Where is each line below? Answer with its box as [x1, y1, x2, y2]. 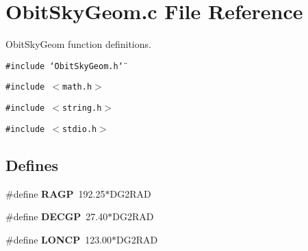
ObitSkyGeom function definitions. [5, 37, 151, 51]
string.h [62, 103, 102, 114]
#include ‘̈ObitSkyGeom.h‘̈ [5, 61, 123, 71]
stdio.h [62, 124, 97, 134]
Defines [5, 154, 59, 175]
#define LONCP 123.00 [5, 232, 112, 246]
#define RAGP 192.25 [5, 186, 105, 200]
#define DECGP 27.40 [5, 209, 108, 224]
